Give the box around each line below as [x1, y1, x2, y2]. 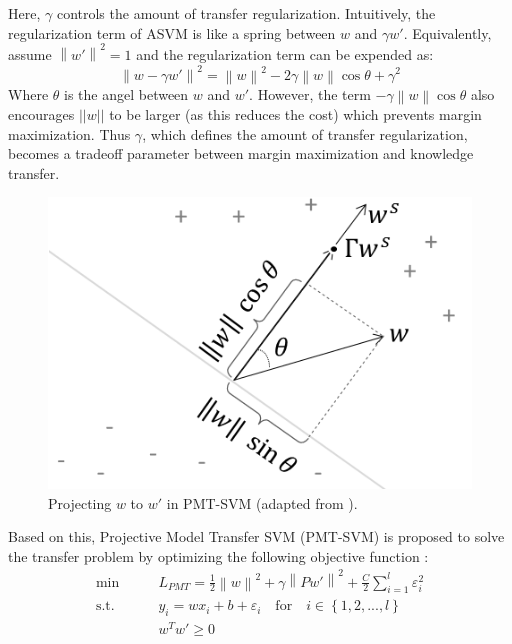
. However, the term [249, 83, 371, 104]
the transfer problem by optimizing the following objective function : [8, 545, 429, 566]
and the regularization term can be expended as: [136, 44, 434, 65]
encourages [8, 104, 75, 124]
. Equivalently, [403, 22, 492, 43]
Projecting [48, 492, 112, 513]
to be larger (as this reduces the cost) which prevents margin [109, 104, 482, 124]
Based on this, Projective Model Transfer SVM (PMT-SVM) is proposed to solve [8, 526, 505, 547]
